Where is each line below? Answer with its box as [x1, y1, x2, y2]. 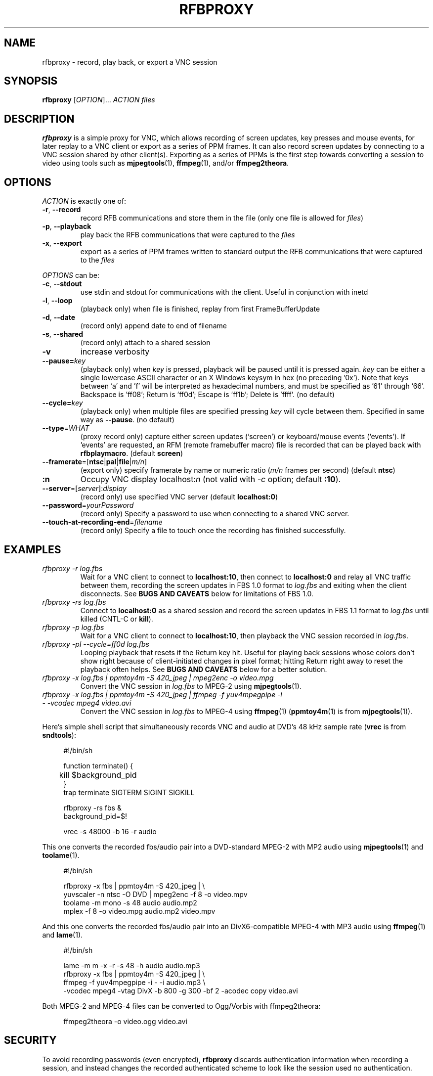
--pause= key [42, 357, 86, 365]
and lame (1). [42, 930, 83, 939]
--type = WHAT [42, 424, 89, 433]
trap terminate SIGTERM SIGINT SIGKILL [63, 788, 195, 797]
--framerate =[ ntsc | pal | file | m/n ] [42, 457, 147, 466]
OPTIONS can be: [42, 271, 99, 280]
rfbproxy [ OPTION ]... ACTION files [42, 95, 155, 104]
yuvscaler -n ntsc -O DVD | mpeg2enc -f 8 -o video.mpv [63, 890, 248, 898]
